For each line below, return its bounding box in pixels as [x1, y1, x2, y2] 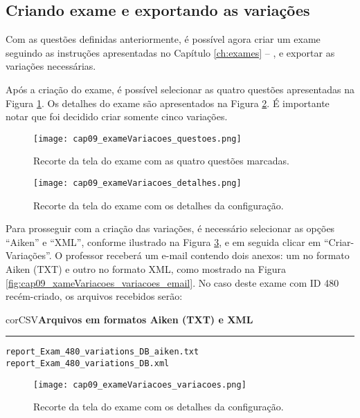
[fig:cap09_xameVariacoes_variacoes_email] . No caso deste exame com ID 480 [6, 275, 339, 289]
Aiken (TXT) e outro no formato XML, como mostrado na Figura [6, 262, 287, 276]
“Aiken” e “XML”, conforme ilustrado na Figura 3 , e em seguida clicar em [6, 234, 321, 249]
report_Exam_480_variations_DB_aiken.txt [6, 347, 199, 357]
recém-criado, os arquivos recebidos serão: [6, 289, 183, 303]
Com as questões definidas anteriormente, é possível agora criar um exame [6, 32, 321, 46]
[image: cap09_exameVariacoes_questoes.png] [33, 133, 242, 144]
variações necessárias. [6, 59, 96, 73]
